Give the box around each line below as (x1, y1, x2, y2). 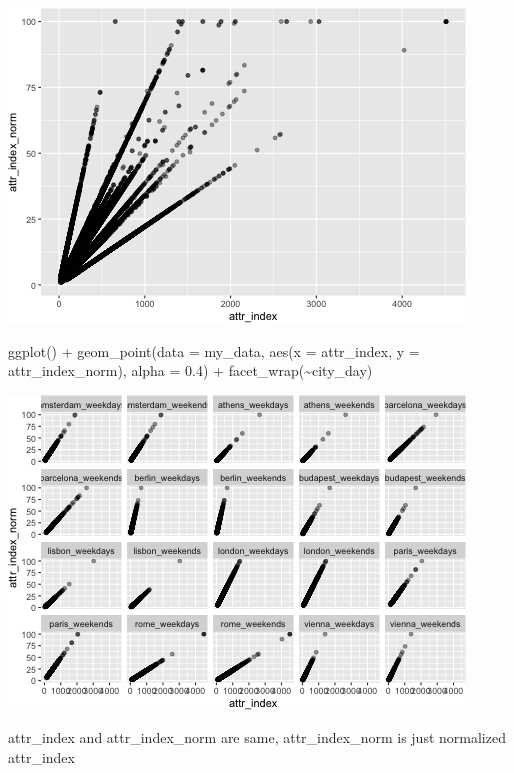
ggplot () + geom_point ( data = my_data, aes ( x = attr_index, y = (8, 340, 420, 361)
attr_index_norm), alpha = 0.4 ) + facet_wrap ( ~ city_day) (8, 360, 373, 381)
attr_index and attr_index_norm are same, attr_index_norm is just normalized (8, 727, 506, 748)
